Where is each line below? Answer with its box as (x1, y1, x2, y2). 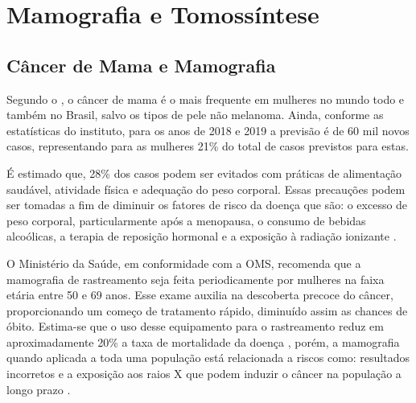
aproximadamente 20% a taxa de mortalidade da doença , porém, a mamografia (6, 333, 400, 350)
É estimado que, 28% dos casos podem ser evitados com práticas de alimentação (6, 164, 402, 181)
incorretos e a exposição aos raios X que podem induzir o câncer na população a (6, 365, 402, 382)
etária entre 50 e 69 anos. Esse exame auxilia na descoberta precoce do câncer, (6, 286, 393, 303)
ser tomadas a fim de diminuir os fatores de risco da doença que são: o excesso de (6, 196, 408, 213)
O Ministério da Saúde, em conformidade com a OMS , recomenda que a (6, 254, 361, 271)
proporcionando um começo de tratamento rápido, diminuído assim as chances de (6, 302, 408, 319)
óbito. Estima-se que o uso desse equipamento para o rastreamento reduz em (6, 318, 384, 335)
